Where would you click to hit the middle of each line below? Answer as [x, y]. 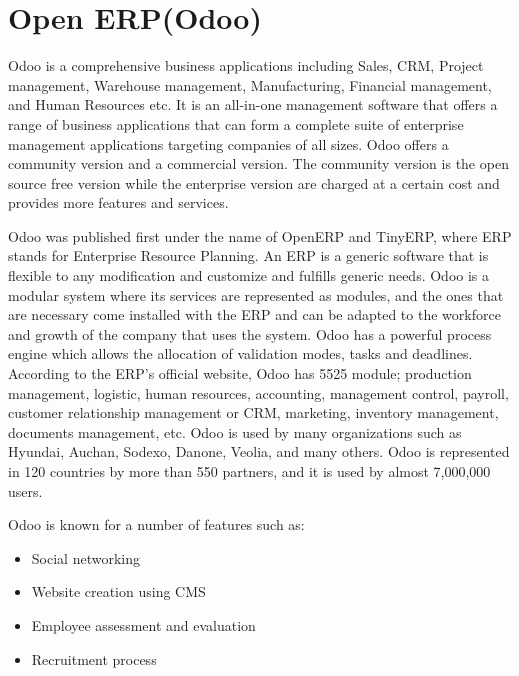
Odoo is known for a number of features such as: [156, 524]
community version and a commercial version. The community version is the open [258, 163]
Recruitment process [94, 658]
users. [25, 490]
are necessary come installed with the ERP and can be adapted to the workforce [254, 314]
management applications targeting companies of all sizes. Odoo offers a [228, 143]
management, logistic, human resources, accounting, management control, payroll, [258, 392]
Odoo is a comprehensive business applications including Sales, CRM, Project [246, 65]
